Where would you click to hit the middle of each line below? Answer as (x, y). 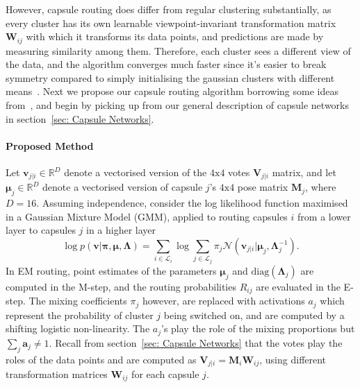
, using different (293, 359)
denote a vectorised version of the (136, 172)
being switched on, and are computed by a (254, 315)
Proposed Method (50, 145)
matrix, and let (304, 172)
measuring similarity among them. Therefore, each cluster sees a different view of (178, 50)
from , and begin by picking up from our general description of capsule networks (178, 105)
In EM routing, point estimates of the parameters (111, 270)
